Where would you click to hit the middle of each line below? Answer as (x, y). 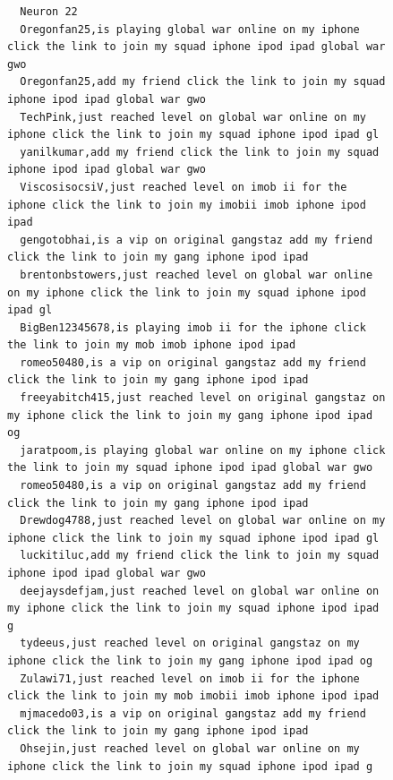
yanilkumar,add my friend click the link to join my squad (200, 152)
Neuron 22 (49, 12)
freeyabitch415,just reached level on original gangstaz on (203, 398)
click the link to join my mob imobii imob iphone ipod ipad (193, 696)
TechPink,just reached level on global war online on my (193, 117)
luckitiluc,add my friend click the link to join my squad (200, 556)
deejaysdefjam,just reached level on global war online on (200, 591)
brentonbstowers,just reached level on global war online (196, 274)
